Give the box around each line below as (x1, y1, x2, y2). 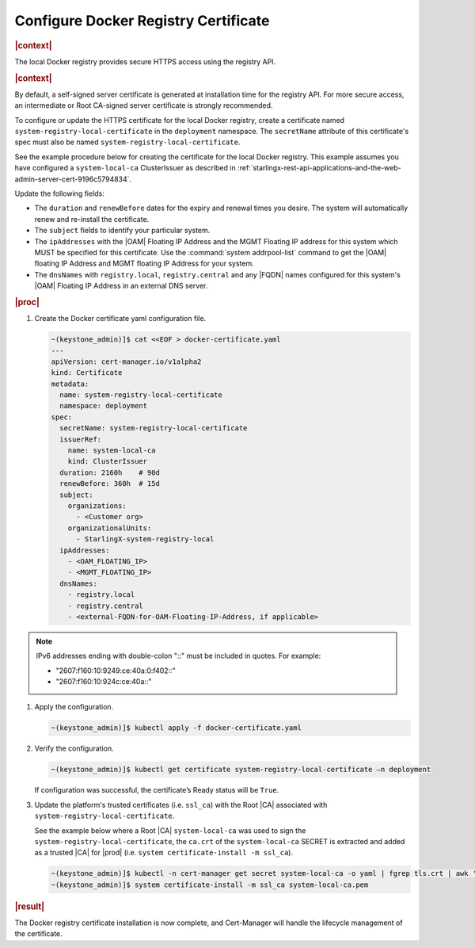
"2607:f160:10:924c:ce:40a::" (55, 677, 152, 686)
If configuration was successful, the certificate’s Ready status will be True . (34, 786, 279, 795)
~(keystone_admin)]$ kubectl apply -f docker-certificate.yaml (51, 724, 302, 732)
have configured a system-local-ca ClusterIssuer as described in (14, 163, 237, 173)
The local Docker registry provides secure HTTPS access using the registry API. (14, 56, 276, 67)
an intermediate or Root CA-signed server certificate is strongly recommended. (14, 101, 273, 110)
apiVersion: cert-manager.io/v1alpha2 (51, 357, 202, 366)
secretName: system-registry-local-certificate (59, 424, 248, 433)
